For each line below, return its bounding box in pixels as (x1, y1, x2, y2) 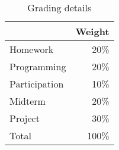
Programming (9, 60, 66, 73)
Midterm (9, 94, 46, 108)
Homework (9, 42, 54, 56)
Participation (9, 77, 64, 90)
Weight (75, 24, 110, 38)
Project (9, 111, 40, 125)
